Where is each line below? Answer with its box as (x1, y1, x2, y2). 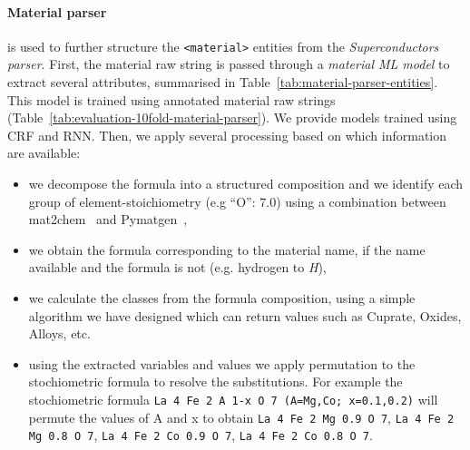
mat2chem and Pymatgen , (28, 210, 188, 229)
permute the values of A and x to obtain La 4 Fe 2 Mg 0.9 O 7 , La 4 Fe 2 (28, 407, 455, 426)
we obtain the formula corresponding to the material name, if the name (28, 240, 426, 259)
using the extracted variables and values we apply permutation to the (28, 354, 416, 373)
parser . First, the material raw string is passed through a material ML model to (7, 54, 450, 73)
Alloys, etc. (28, 324, 91, 343)
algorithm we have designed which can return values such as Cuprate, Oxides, (28, 306, 462, 325)
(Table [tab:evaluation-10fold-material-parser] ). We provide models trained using (7, 108, 457, 127)
